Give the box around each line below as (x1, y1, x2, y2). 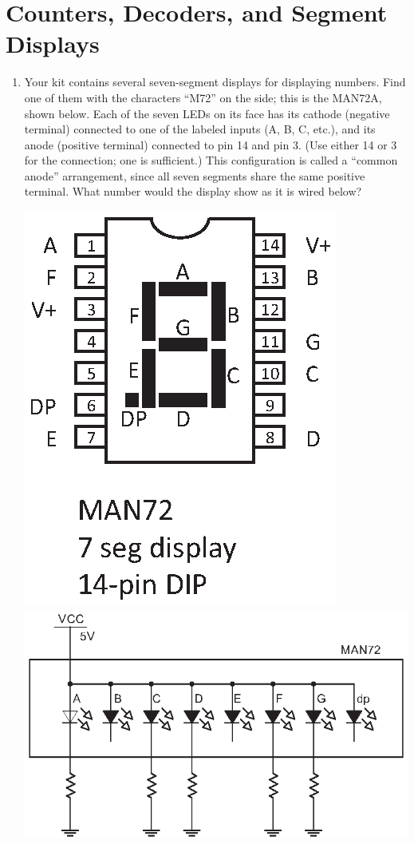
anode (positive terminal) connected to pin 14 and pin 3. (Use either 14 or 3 (24, 136, 397, 153)
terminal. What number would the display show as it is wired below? (24, 183, 362, 200)
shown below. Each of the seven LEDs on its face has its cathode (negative (24, 105, 390, 121)
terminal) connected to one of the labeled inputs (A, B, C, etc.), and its (24, 121, 376, 137)
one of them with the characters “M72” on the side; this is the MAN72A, (24, 89, 382, 105)
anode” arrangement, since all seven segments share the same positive (24, 167, 365, 184)
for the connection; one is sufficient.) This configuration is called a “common (24, 152, 398, 168)
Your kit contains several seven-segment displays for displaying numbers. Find (24, 73, 406, 90)
